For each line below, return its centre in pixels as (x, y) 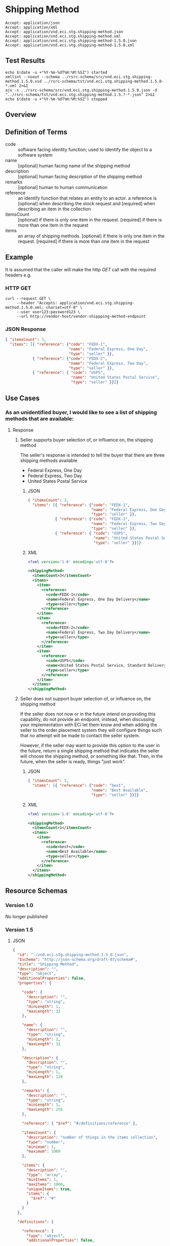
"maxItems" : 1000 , (46, 1184)
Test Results (25, 61)
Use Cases (23, 398)
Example (19, 257)
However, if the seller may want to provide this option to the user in (90, 745)
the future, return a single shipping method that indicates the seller (90, 751)
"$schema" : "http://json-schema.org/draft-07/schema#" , (77, 959)
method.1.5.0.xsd (24, 81)
